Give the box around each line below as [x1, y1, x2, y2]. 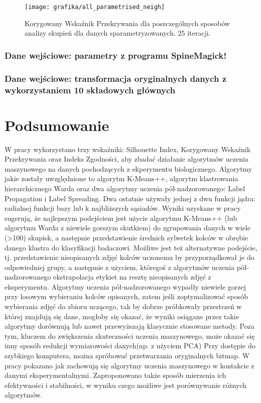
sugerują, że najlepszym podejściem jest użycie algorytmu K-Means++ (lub [5, 212, 237, 223]
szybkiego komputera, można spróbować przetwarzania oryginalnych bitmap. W [5, 350, 250, 361]
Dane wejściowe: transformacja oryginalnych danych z [5, 72, 227, 84]
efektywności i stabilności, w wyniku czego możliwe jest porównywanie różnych [5, 379, 246, 390]
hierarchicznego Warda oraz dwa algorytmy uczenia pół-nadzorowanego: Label [5, 183, 245, 193]
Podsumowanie [5, 114, 109, 135]
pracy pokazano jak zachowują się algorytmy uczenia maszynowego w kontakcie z [5, 360, 254, 370]
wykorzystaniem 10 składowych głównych [5, 83, 176, 96]
